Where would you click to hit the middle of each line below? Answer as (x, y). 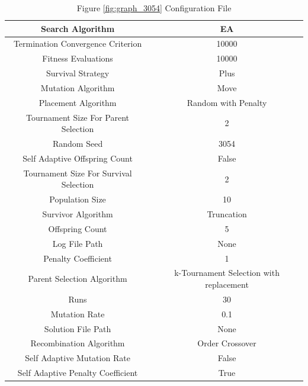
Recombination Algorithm (78, 343)
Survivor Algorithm (78, 214)
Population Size (78, 199)
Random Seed (78, 144)
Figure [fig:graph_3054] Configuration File (154, 8)
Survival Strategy (78, 73)
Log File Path (78, 243)
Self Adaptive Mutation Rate (78, 358)
